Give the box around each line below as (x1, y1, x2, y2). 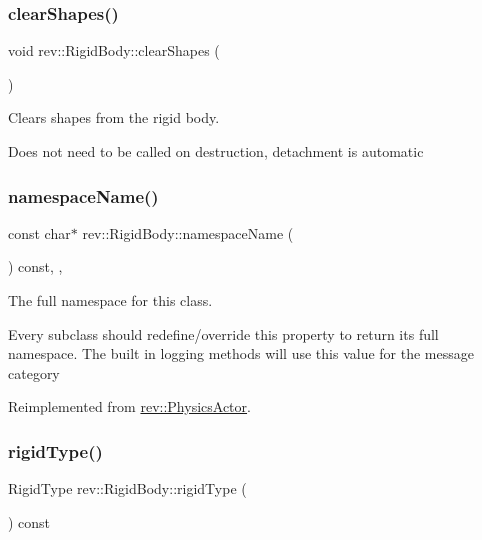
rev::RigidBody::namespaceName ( (82, 222, 294, 243)
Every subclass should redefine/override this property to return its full (8, 323, 439, 344)
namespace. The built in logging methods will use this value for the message (8, 343, 474, 364)
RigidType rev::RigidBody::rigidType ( (8, 478, 247, 499)
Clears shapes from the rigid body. (8, 107, 220, 128)
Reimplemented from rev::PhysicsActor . (8, 396, 251, 417)
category (8, 362, 60, 383)
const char (8, 222, 71, 243)
